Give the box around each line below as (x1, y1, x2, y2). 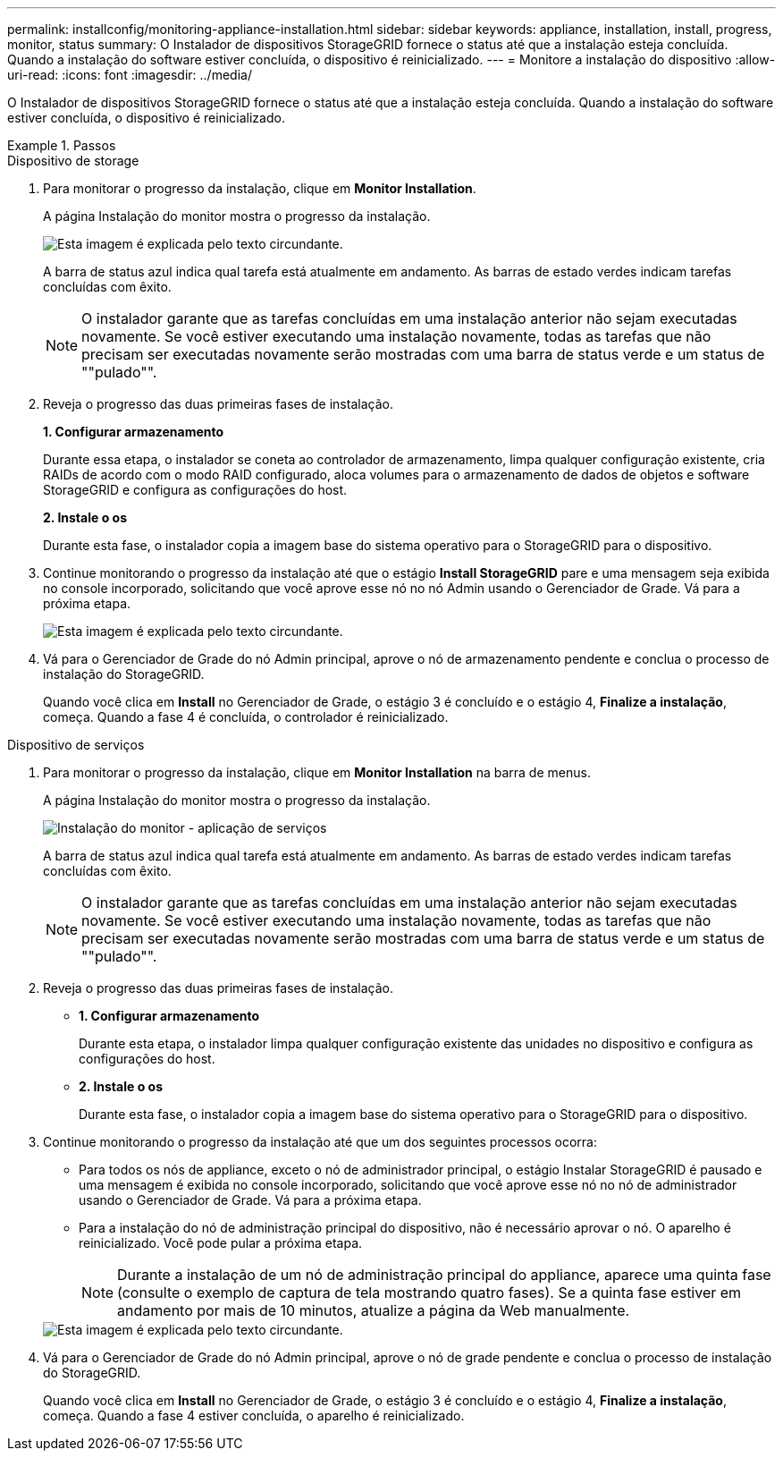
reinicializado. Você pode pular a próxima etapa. (79, 1235, 363, 1250)
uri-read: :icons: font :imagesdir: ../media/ (7, 67, 252, 82)
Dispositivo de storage (7, 153, 139, 168)
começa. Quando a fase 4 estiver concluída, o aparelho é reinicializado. (43, 1408, 465, 1423)
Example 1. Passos (7, 138, 116, 153)
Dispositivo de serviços (7, 737, 145, 752)
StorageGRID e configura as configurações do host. (43, 482, 348, 497)
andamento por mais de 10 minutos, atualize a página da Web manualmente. (117, 1301, 630, 1319)
